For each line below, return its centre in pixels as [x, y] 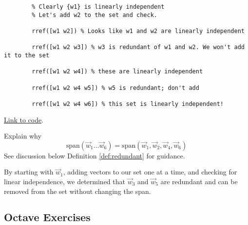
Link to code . [24, 119]
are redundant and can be [199, 181]
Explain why [23, 136]
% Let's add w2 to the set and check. [95, 15]
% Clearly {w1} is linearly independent [98, 7]
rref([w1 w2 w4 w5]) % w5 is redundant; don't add [115, 88]
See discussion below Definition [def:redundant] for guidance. [95, 155]
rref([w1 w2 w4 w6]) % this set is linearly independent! [128, 104]
